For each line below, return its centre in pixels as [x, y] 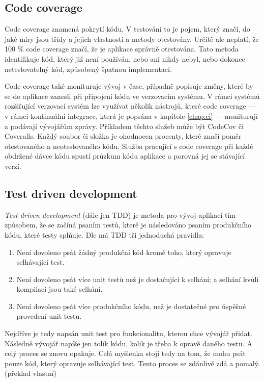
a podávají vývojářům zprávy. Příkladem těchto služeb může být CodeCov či [124, 126]
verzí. [13, 165]
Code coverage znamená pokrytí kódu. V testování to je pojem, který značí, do [127, 29]
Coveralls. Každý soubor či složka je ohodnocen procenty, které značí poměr [123, 136]
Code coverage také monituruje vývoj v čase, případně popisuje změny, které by [129, 86]
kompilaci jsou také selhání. [60, 289]
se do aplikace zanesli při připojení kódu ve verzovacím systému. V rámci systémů [132, 96]
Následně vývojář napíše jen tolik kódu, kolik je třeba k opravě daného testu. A [128, 343]
